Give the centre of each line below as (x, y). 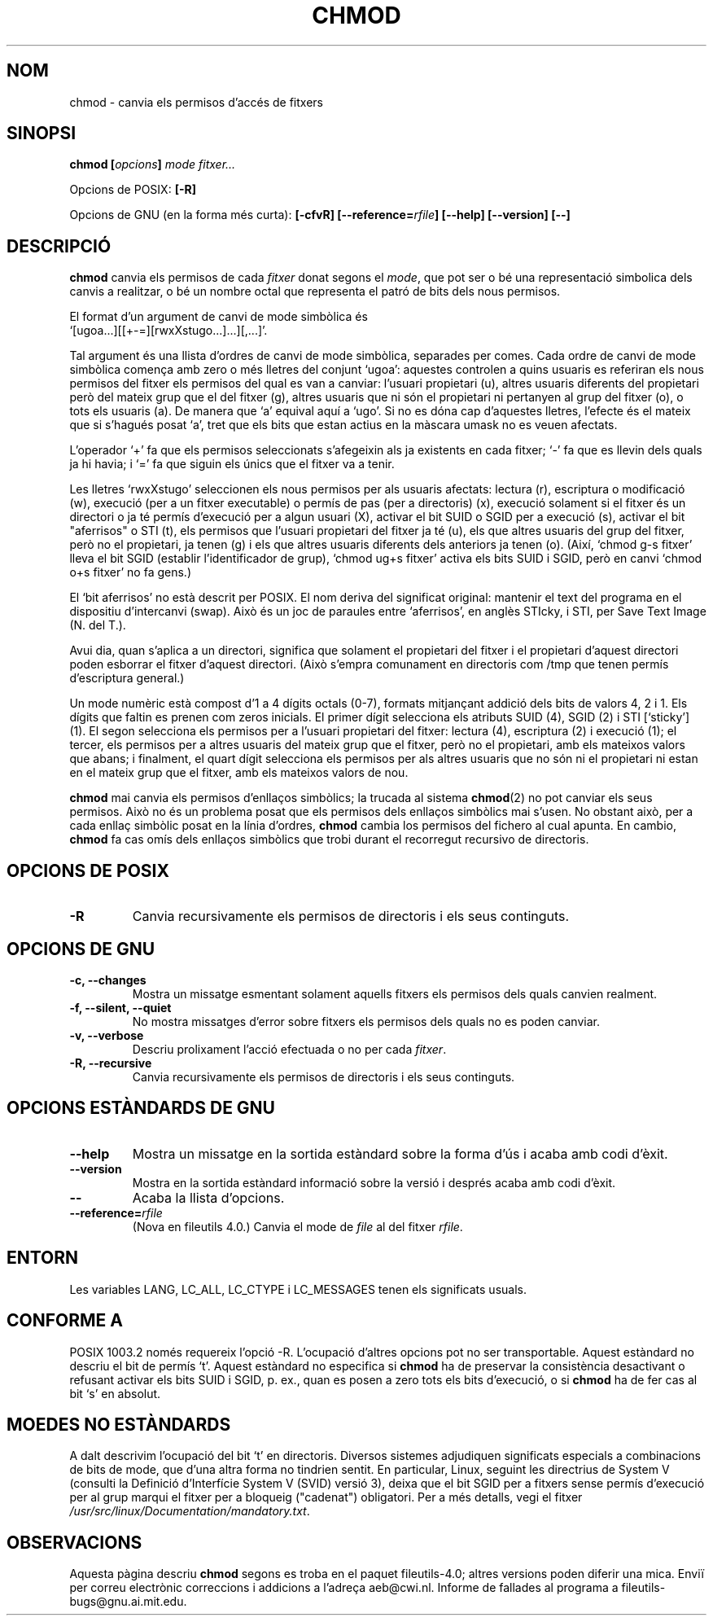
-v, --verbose (107, 1035)
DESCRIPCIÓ (59, 246)
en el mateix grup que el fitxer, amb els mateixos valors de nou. (239, 773)
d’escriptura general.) (127, 678)
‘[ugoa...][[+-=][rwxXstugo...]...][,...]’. (168, 331)
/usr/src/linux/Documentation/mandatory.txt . (190, 1511)
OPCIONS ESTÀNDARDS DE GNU (141, 1108)
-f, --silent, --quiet (120, 1007)
